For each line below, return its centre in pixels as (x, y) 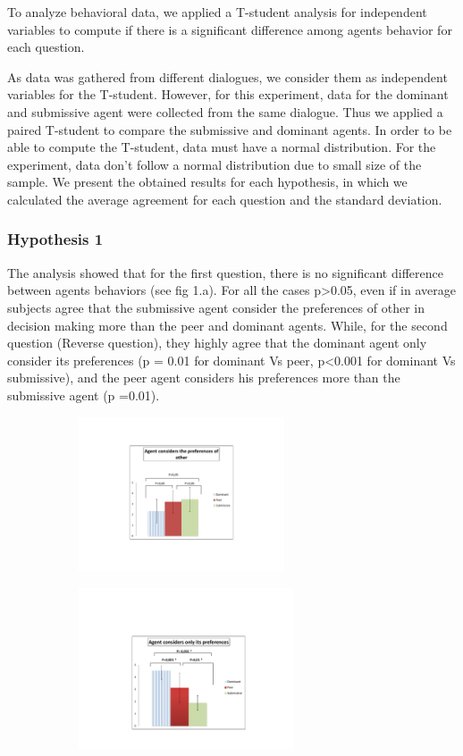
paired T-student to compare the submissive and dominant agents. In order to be (230, 129)
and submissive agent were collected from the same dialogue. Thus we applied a (225, 111)
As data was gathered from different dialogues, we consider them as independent (227, 76)
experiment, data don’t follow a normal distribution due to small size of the (215, 164)
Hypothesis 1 (55, 239)
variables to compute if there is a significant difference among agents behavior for (230, 29)
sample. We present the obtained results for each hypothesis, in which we (207, 182)
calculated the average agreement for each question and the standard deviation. (225, 199)
